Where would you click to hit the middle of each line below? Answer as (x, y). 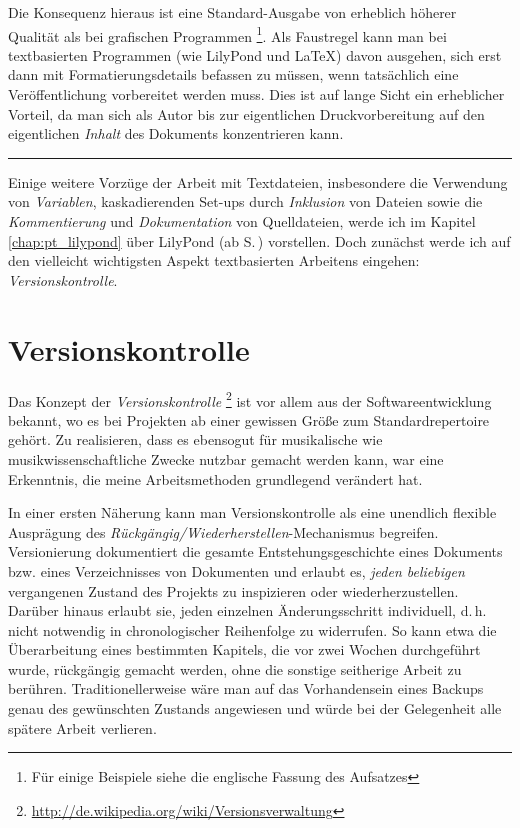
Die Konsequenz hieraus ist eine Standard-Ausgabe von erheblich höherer (232, 12)
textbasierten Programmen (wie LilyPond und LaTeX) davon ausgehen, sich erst (255, 54)
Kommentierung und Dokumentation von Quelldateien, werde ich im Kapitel (242, 221)
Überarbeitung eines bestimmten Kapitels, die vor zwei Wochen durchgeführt (244, 649)
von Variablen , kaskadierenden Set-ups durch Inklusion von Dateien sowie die (245, 201)
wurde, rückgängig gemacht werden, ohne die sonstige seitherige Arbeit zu (235, 668)
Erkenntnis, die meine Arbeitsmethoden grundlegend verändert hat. (215, 478)
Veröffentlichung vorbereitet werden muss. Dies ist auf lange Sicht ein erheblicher (256, 94)
